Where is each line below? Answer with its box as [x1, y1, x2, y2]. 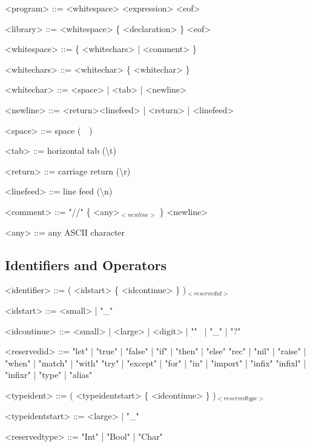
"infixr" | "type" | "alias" [5, 368, 93, 381]
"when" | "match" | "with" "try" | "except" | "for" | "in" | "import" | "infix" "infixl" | [5, 356, 306, 369]
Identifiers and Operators [5, 255, 167, 274]
